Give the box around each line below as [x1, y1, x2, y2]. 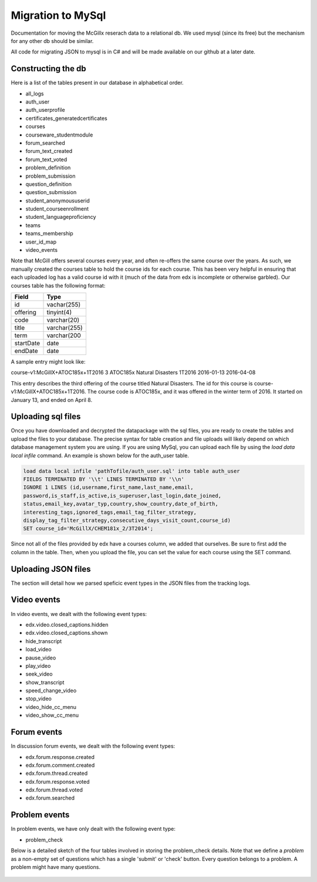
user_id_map [25, 238, 57, 245]
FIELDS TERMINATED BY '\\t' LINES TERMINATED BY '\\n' [23, 476, 184, 482]
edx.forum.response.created [25, 753, 95, 760]
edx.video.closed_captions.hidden [25, 621, 109, 628]
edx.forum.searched [25, 794, 75, 801]
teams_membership [25, 230, 73, 237]
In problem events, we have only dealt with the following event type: [11, 826, 176, 833]
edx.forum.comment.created [25, 761, 95, 768]
